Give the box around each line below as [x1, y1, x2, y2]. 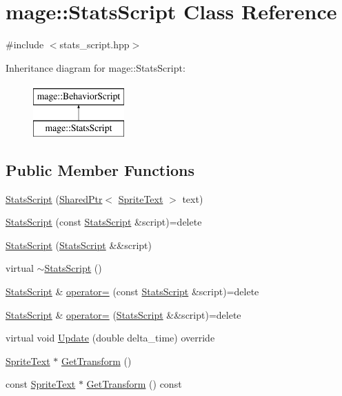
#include [6, 37, 44, 52]
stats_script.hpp [59, 37, 130, 52]
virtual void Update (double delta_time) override [6, 330, 215, 345]
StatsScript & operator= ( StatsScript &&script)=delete [6, 307, 241, 321]
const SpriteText [6, 377, 76, 391]
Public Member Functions [6, 159, 194, 180]
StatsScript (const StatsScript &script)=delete [6, 215, 202, 229]
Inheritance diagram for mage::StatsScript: [6, 60, 185, 75]
